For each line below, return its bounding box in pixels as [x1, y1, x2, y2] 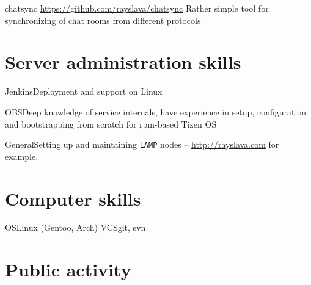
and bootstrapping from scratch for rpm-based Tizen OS [5, 117, 217, 130]
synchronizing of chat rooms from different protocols [5, 13, 201, 26]
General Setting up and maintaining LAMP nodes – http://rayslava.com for [5, 138, 279, 151]
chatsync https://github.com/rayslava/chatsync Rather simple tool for [5, 2, 269, 14]
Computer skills [5, 186, 141, 211]
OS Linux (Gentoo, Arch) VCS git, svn [5, 221, 146, 234]
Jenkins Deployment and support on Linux [5, 85, 163, 98]
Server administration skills [5, 49, 241, 74]
